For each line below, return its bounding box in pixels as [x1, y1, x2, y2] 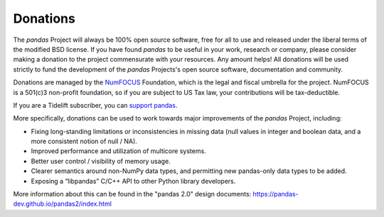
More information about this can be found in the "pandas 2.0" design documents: [13, 190, 252, 199]
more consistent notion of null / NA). [31, 137, 138, 145]
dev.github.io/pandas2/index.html [13, 199, 112, 208]
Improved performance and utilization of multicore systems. [31, 147, 206, 155]
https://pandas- [252, 190, 299, 199]
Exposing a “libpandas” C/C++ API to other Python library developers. [31, 177, 236, 185]
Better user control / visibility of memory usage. [31, 157, 171, 165]
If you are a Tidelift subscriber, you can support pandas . [13, 101, 178, 109]
